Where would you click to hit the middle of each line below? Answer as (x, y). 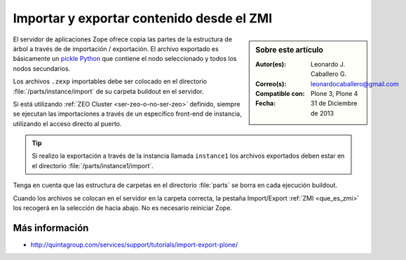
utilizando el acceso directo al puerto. (67, 123)
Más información (51, 228)
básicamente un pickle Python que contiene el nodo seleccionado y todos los (125, 59)
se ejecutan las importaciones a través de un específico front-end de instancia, (127, 114)
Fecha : (266, 103)
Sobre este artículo (290, 50)
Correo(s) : (271, 83)
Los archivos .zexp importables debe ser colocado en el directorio (110, 81)
